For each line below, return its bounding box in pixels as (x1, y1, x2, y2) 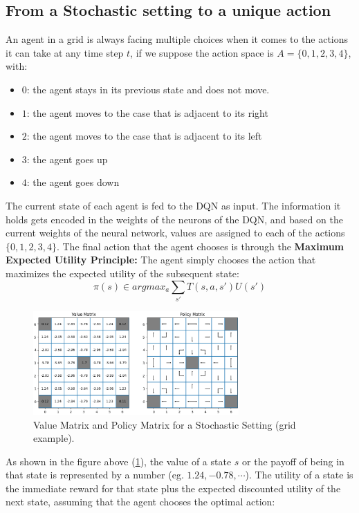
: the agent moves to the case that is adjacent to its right (26, 105, 268, 120)
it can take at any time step (6, 45, 124, 59)
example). (33, 431, 75, 445)
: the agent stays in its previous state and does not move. (26, 82, 270, 96)
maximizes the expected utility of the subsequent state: (6, 265, 239, 280)
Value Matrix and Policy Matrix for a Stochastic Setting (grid (33, 417, 296, 431)
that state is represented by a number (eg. (6, 467, 184, 482)
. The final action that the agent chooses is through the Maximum (56, 239, 344, 253)
